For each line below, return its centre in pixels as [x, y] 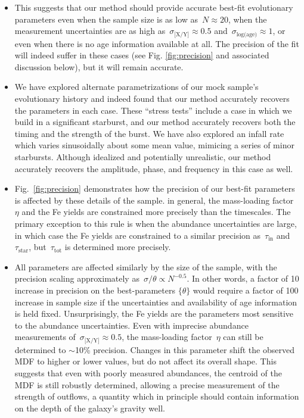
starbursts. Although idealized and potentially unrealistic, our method [143, 156]
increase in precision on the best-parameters [95, 290]
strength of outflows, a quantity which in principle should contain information [157, 396]
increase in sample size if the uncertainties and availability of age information [156, 302]
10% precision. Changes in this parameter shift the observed [184, 349]
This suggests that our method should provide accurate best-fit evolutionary [154, 7]
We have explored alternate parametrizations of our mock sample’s [137, 87]
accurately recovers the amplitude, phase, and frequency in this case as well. [154, 168]
